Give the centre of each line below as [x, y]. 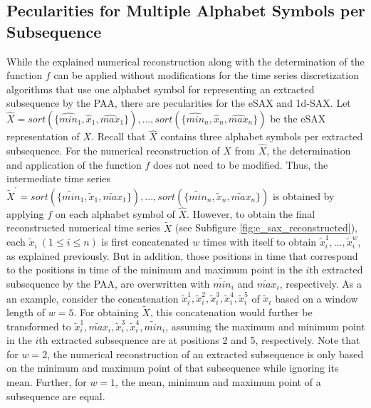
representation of [43, 136]
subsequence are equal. [56, 396]
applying [25, 213]
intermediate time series [59, 178]
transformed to [39, 326]
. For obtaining [106, 312]
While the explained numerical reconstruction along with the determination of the [185, 61]
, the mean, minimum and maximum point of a [218, 382]
